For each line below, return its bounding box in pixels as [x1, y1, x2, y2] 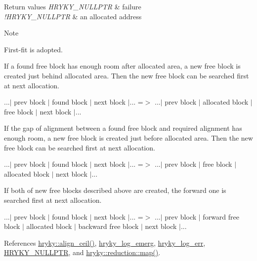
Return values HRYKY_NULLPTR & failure [4, 1, 141, 11]
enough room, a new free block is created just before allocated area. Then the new [4, 132, 253, 143]
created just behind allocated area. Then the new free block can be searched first [4, 70, 249, 80]
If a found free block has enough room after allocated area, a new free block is [4, 61, 241, 71]
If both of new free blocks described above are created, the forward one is [4, 185, 226, 195]
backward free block [78, 221, 139, 231]
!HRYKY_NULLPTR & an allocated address [4, 11, 142, 21]
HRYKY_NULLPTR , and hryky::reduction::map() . [4, 247, 161, 258]
